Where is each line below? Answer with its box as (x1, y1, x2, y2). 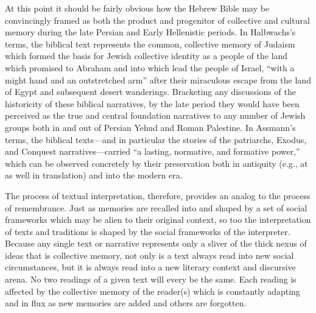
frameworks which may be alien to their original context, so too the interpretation (5, 213, 311, 226)
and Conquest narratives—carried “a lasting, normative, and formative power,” (5, 145, 300, 158)
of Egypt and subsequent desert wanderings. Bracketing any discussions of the (5, 85, 296, 98)
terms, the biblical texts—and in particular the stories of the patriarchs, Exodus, (5, 133, 307, 146)
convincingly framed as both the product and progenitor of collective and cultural (5, 13, 310, 26)
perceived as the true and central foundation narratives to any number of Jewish (5, 109, 306, 122)
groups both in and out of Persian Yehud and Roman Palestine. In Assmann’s (5, 121, 296, 133)
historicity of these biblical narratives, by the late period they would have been (5, 97, 300, 110)
